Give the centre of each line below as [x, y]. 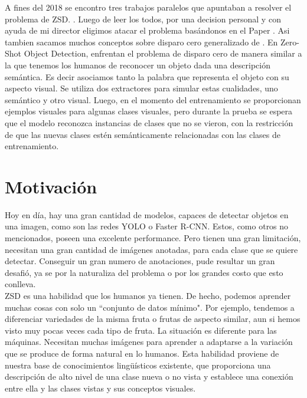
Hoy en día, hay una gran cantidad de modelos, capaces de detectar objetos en [147, 214]
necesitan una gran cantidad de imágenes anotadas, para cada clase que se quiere [151, 249]
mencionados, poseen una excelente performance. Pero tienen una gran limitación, [153, 238]
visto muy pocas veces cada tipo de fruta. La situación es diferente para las [141, 330]
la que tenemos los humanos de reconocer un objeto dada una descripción [138, 65]
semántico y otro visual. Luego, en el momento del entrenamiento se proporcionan [153, 99]
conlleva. [20, 284]
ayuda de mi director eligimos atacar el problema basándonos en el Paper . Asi [147, 30]
